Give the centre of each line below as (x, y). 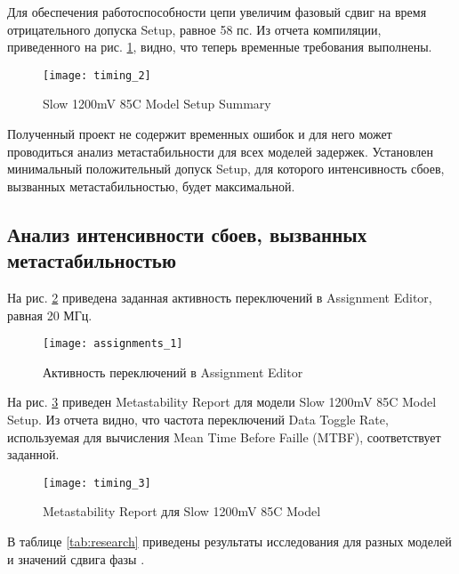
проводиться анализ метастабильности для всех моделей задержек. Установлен (221, 151)
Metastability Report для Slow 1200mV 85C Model (182, 511)
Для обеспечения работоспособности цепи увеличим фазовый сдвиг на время (217, 12)
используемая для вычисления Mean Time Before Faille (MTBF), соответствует (224, 437)
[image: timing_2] (97, 75)
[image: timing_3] (97, 483)
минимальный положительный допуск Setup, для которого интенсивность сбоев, (226, 169)
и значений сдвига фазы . (76, 558)
